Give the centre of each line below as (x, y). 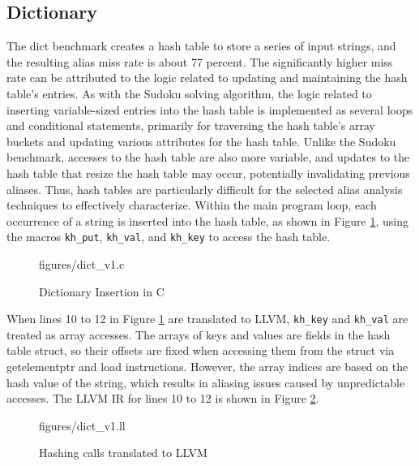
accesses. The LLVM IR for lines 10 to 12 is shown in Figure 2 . (163, 398)
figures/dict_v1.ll (82, 425)
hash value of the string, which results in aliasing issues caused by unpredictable (206, 382)
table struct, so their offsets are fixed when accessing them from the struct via (201, 350)
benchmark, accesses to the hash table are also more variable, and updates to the (208, 157)
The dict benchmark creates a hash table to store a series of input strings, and (201, 46)
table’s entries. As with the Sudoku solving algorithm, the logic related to (189, 93)
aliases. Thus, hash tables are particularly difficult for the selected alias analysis (205, 189)
